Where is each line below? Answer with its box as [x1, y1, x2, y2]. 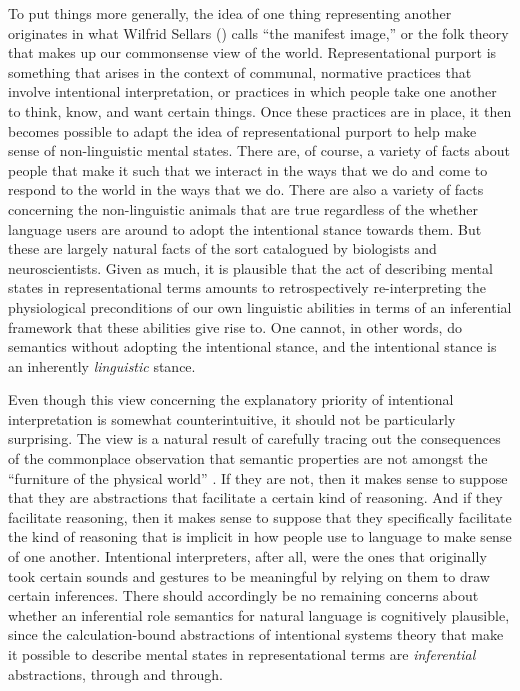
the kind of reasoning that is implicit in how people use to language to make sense [8, 526, 512, 547]
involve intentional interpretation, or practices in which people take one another [8, 81, 497, 102]
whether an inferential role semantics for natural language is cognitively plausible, [8, 604, 510, 625]
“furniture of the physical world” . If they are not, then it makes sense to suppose [8, 467, 508, 488]
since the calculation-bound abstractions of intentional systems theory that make [8, 624, 504, 645]
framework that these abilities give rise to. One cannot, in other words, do [8, 316, 462, 337]
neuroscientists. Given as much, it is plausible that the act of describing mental [8, 257, 493, 278]
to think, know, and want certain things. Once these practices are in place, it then [8, 100, 512, 121]
